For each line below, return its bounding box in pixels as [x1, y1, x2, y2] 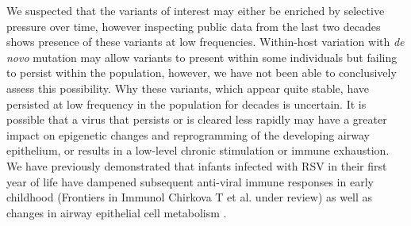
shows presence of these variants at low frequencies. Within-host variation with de [6, 33, 405, 50]
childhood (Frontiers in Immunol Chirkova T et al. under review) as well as [6, 189, 373, 205]
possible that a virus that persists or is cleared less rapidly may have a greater [6, 111, 387, 128]
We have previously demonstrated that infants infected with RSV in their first [6, 157, 387, 174]
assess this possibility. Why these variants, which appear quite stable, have [6, 79, 370, 96]
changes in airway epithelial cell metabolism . [6, 204, 227, 220]
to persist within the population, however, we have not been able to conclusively [6, 64, 397, 81]
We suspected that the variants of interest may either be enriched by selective [6, 2, 385, 18]
